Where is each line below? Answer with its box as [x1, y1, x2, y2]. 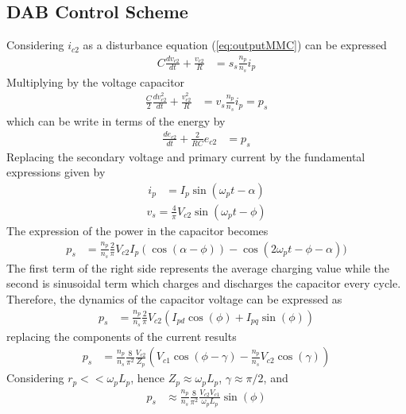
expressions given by [6, 164, 106, 180]
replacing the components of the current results [6, 327, 237, 344]
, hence [130, 370, 164, 386]
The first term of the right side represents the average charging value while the [6, 259, 389, 276]
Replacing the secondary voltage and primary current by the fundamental [6, 148, 365, 164]
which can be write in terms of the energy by [6, 112, 226, 129]
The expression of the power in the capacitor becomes [6, 222, 269, 238]
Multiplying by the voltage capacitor [6, 73, 185, 90]
